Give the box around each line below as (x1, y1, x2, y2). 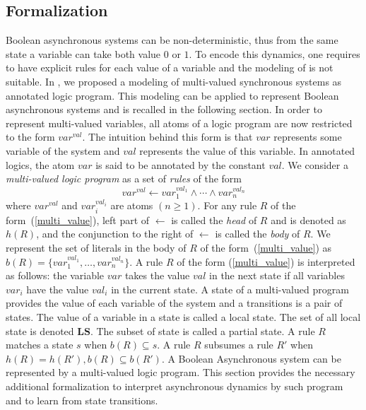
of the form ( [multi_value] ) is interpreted (177, 254, 355, 269)
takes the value (124, 268, 190, 283)
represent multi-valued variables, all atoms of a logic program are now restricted (6, 115, 353, 130)
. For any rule (197, 198, 257, 213)
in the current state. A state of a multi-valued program (111, 281, 349, 296)
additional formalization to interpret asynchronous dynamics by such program (6, 378, 343, 393)
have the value (26, 281, 89, 296)
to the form (6, 129, 55, 144)
